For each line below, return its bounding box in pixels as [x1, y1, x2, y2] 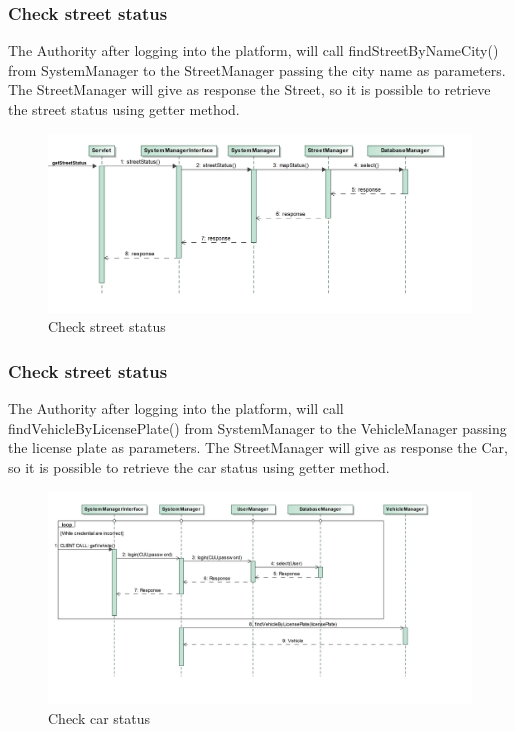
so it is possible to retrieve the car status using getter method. [8, 457, 390, 478]
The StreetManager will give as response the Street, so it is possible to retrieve [8, 79, 491, 100]
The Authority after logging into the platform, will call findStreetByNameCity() [8, 40, 499, 61]
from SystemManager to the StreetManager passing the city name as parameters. [8, 59, 506, 80]
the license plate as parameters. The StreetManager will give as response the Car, [8, 437, 508, 458]
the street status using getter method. [8, 99, 240, 119]
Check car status [48, 708, 151, 729]
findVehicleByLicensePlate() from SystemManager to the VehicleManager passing [8, 417, 507, 438]
